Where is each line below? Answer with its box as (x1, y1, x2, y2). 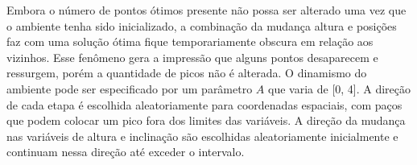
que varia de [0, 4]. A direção (268, 80, 411, 97)
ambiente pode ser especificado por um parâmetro (6, 80, 253, 97)
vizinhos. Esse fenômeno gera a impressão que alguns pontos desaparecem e (6, 48, 378, 65)
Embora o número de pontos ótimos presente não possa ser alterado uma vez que (6, 2, 407, 18)
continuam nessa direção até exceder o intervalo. (6, 143, 245, 160)
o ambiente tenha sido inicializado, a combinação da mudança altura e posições (6, 17, 397, 34)
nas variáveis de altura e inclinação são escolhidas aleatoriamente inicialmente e (6, 127, 398, 144)
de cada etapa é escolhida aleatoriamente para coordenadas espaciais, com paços (6, 96, 403, 113)
